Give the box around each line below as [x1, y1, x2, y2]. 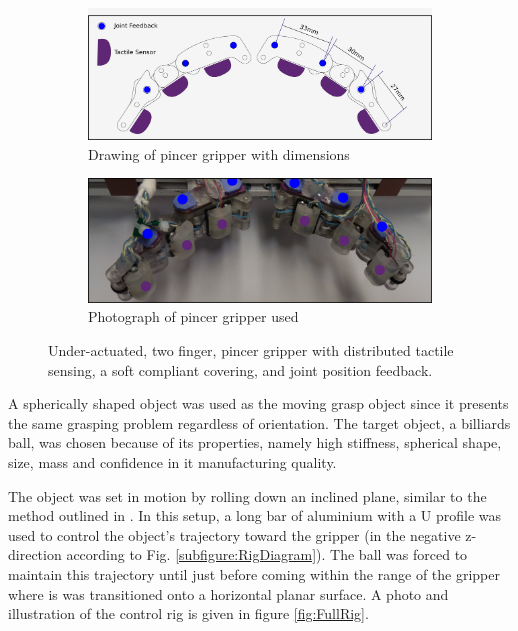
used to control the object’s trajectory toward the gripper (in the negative [8, 524, 461, 545]
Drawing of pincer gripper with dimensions [88, 143, 350, 164]
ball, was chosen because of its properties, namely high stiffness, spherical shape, [8, 432, 502, 453]
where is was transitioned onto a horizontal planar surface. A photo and [8, 583, 449, 604]
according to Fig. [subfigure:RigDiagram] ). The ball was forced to [66, 544, 468, 565]
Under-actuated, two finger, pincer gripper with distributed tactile [48, 340, 454, 361]
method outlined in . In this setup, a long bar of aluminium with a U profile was [8, 505, 502, 526]
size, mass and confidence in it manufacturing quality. [8, 451, 337, 472]
